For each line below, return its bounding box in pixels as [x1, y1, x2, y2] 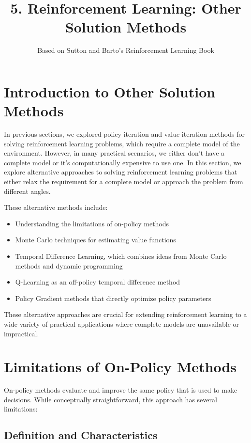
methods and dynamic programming [15, 260, 123, 270]
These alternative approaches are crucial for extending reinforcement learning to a [4, 309, 247, 319]
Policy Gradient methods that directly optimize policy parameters [15, 293, 211, 303]
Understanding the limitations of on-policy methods [15, 218, 169, 228]
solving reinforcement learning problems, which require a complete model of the [4, 138, 240, 148]
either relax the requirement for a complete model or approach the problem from [4, 176, 243, 186]
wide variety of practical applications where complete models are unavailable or [4, 318, 239, 329]
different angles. [4, 186, 51, 196]
